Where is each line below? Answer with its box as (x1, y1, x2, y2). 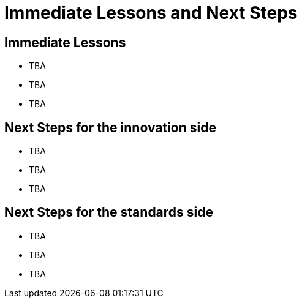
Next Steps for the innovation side (4, 119, 216, 135)
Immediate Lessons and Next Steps (4, 2, 298, 23)
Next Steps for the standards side (4, 204, 214, 220)
